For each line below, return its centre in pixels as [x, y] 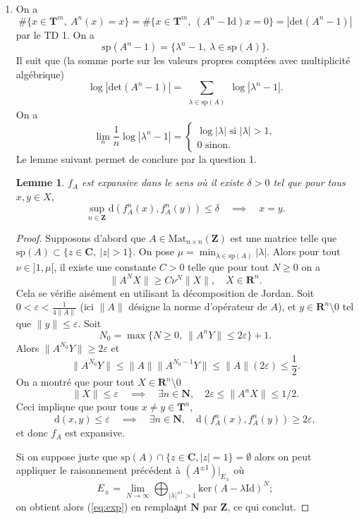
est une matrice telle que [284, 237]
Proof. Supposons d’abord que [81, 237]
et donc [32, 433]
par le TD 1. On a [55, 34]
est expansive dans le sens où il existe [163, 182]
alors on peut [283, 456]
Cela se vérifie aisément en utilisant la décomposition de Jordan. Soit [165, 292]
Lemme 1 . [40, 182]
